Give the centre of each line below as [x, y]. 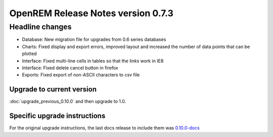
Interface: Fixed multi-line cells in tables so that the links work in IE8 [93, 61]
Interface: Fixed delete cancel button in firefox [70, 68]
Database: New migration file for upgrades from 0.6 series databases [94, 39]
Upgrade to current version [53, 89]
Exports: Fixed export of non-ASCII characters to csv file [81, 75]
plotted [30, 54]
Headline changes [40, 27]
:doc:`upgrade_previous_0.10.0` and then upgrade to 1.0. [68, 102]
